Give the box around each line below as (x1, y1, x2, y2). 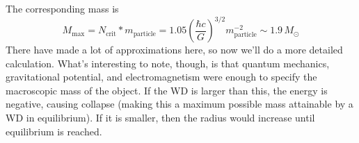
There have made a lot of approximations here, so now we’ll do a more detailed (6, 42, 343, 57)
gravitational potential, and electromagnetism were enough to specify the (6, 69, 317, 84)
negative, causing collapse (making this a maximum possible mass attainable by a (6, 96, 353, 111)
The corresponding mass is (6, 1, 119, 15)
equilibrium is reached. (6, 124, 102, 138)
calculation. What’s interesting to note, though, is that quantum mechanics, (6, 56, 330, 70)
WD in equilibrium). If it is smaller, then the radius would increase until (6, 110, 315, 125)
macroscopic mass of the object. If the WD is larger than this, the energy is (6, 83, 328, 97)
